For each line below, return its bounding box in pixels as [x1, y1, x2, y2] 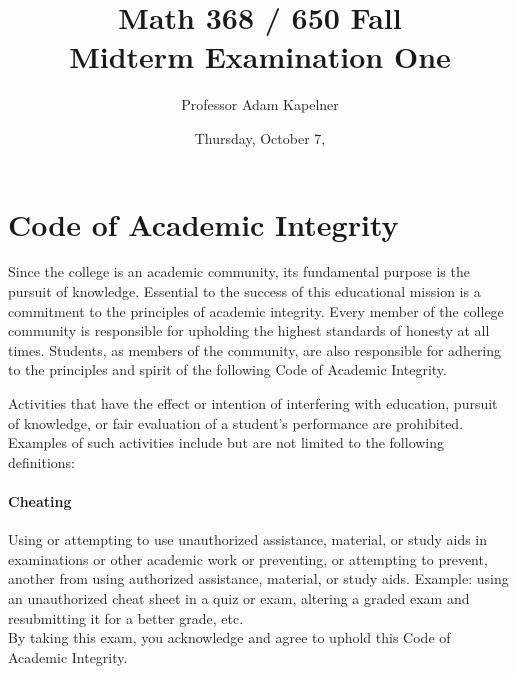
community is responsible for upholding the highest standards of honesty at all [8, 320, 490, 341]
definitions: [8, 451, 75, 472]
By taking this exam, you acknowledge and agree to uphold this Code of [8, 627, 451, 648]
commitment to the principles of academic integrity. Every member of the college [8, 300, 504, 321]
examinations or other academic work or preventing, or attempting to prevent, [8, 548, 488, 569]
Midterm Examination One [69, 36, 451, 77]
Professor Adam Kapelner [181, 94, 339, 115]
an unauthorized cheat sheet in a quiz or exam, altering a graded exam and [8, 587, 470, 608]
